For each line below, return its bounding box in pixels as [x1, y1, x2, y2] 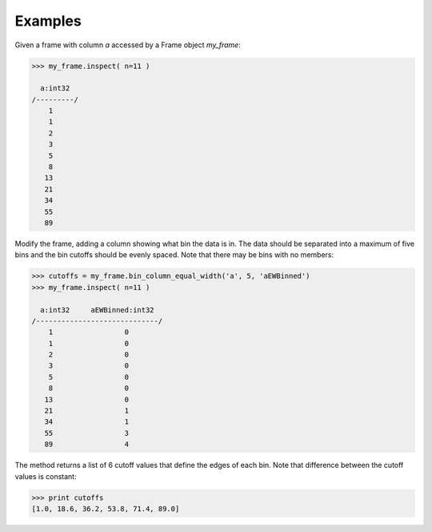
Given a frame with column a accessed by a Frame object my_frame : [14, 40, 242, 50]
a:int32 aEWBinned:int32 [40, 305, 155, 314]
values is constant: [14, 471, 77, 481]
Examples [14, 12, 82, 30]
